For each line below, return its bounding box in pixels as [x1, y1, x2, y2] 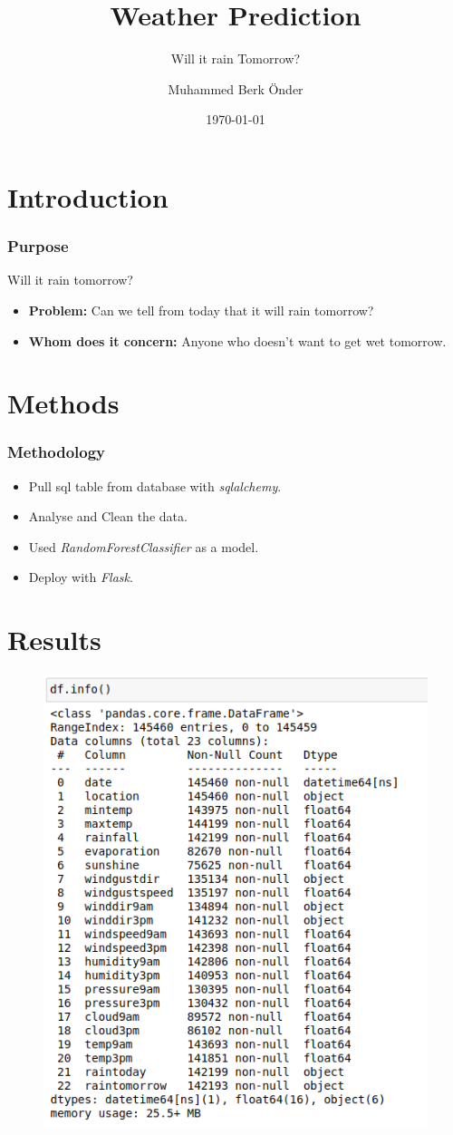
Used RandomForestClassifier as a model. [28, 537, 259, 556]
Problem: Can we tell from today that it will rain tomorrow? [28, 300, 374, 319]
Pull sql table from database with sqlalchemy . [28, 476, 282, 495]
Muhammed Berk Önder [168, 79, 304, 98]
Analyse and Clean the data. [28, 507, 188, 526]
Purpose [7, 235, 69, 257]
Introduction [7, 178, 169, 215]
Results [7, 621, 101, 658]
